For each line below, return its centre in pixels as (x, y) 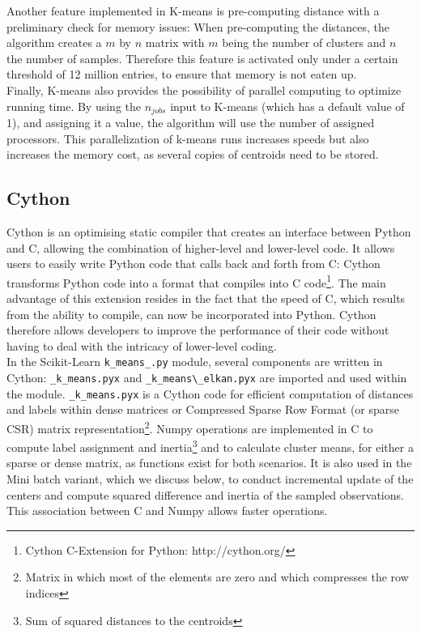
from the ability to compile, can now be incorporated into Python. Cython (191, 314)
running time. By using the (74, 106)
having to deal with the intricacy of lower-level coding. (142, 345)
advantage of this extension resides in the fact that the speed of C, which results (206, 298)
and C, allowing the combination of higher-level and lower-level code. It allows (201, 247)
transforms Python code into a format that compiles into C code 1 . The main (196, 281)
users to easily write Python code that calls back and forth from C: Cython (193, 264)
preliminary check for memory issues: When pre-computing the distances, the (198, 26)
